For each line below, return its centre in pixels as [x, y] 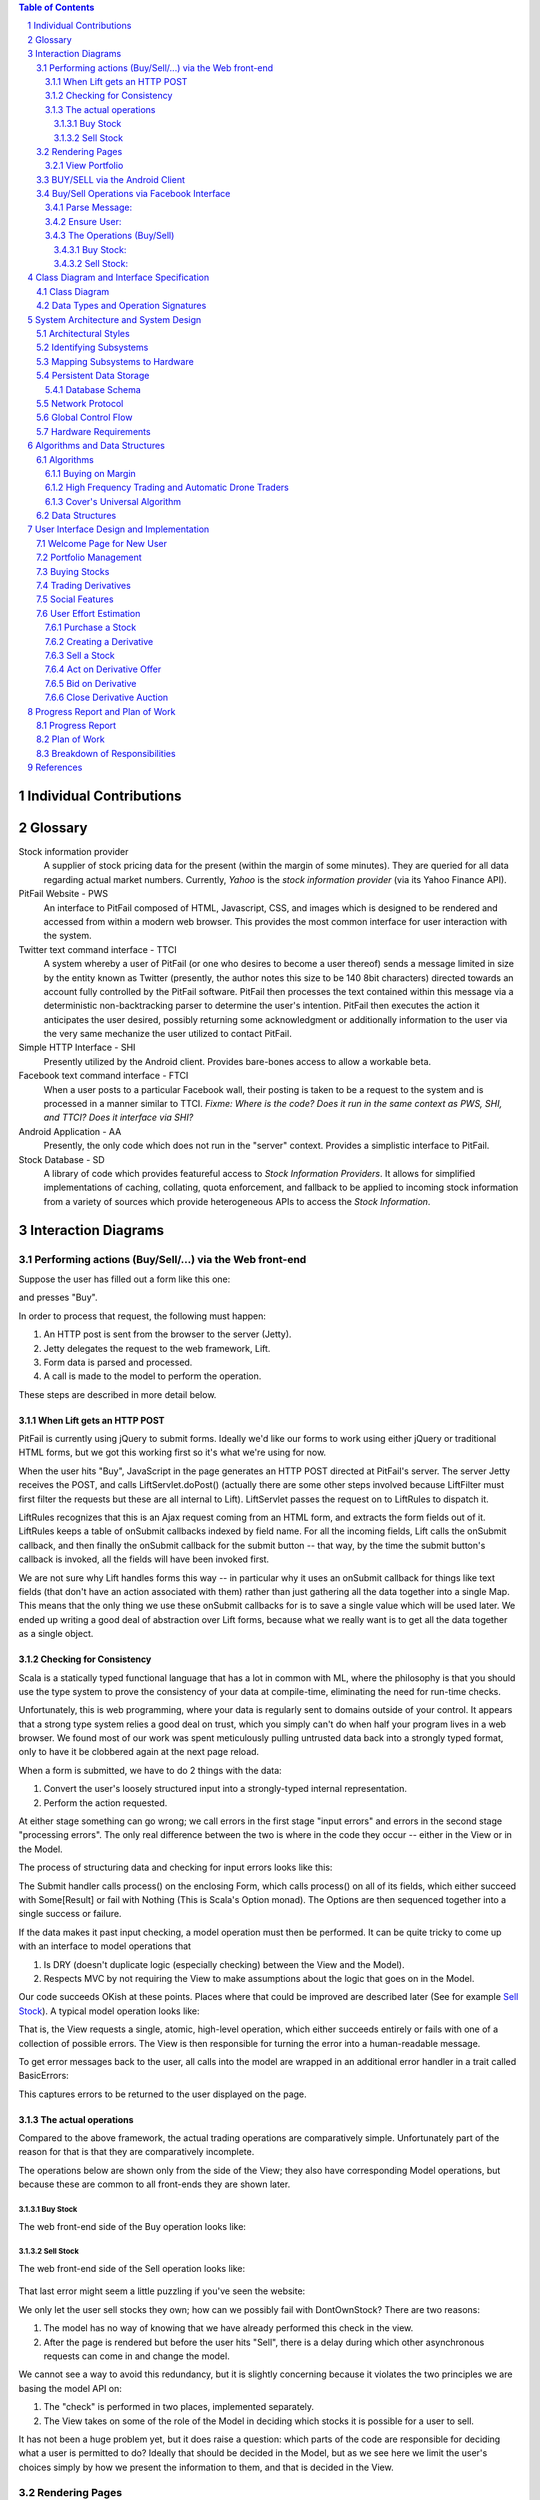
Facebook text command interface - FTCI [103, 1076]
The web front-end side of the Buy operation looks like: [132, 2226]
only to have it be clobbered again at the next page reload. [139, 1752]
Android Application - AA [70, 1131]
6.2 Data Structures [76, 516]
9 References [55, 767]
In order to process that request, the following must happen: [142, 1316]
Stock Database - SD [61, 1159]
